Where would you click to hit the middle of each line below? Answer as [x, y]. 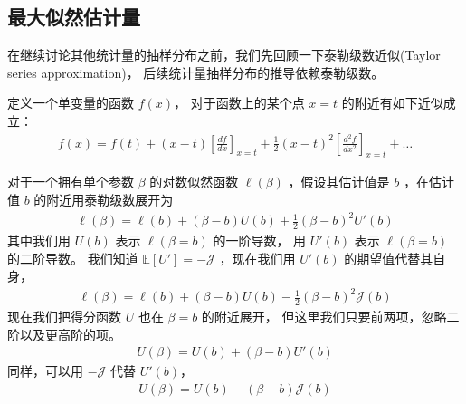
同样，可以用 [45, 371]
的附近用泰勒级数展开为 [104, 199]
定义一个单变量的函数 [71, 103]
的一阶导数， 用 [260, 240]
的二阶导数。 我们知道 [73, 258]
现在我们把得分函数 [64, 317]
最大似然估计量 [74, 17]
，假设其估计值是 [339, 182]
